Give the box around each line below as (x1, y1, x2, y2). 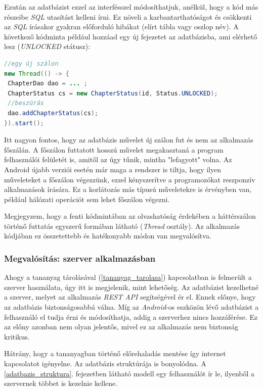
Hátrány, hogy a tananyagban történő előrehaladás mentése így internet (4, 348, 226, 359)
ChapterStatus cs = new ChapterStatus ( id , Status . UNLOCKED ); (8, 89, 218, 97)
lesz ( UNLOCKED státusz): (4, 41, 91, 52)
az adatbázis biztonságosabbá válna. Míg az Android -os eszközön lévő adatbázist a (4, 302, 259, 312)
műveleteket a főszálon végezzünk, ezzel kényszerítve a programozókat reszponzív (4, 174, 255, 184)
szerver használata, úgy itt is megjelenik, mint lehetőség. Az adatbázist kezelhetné (4, 281, 258, 292)
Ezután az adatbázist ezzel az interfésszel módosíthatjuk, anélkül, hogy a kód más (4, 2, 258, 12)
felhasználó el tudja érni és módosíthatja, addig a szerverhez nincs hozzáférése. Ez (4, 311, 258, 322)
